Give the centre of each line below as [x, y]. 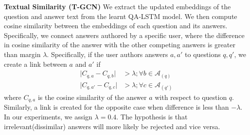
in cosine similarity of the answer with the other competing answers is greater [120, 45]
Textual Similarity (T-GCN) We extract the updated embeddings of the [117, 6]
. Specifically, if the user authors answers [107, 54]
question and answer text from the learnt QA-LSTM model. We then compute [121, 16]
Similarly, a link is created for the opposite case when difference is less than [116, 107]
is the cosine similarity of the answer [92, 97]
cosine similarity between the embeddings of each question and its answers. [116, 26]
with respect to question [191, 97]
